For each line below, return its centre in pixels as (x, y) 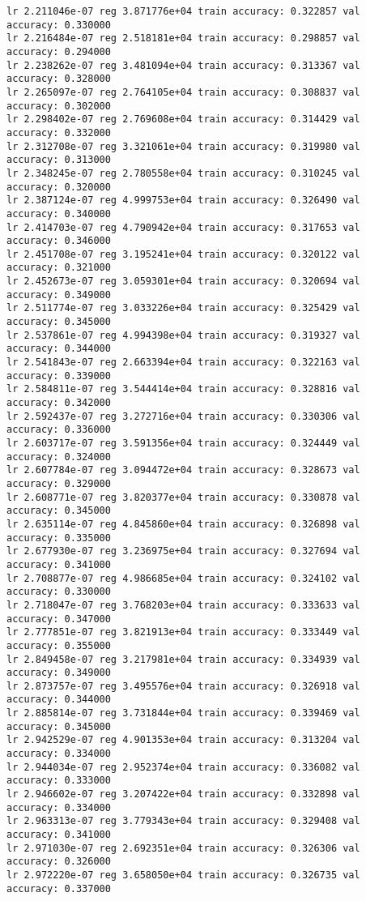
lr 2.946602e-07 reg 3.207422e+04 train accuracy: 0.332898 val (183, 794)
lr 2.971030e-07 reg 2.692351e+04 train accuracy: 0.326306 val (183, 848)
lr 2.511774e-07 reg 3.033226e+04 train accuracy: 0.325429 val (183, 308)
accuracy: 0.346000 (59, 241)
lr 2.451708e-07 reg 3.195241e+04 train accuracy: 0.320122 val (183, 254)
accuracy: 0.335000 (59, 538)
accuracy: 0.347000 (59, 619)
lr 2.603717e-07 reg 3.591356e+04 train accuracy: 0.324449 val (183, 443)
